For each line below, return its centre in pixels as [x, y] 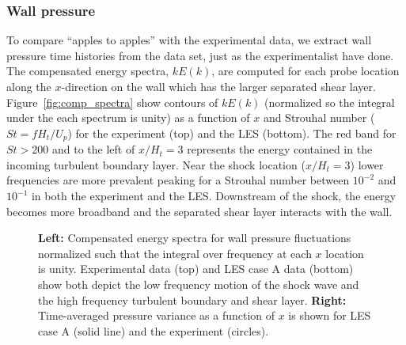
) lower [367, 164]
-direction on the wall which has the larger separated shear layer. [218, 86]
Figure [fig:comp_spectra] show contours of [112, 102]
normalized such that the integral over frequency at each [175, 253]
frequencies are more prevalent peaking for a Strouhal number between [178, 180]
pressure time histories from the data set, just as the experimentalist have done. [200, 55]
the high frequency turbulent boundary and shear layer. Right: [192, 300]
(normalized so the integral [330, 102]
